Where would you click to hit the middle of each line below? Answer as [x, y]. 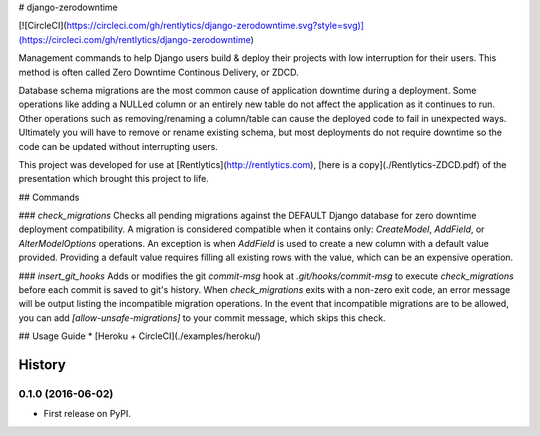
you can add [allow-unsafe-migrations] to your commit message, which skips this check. [202, 317]
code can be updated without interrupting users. [118, 146]
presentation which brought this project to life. [113, 179]
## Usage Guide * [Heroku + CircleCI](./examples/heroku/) [140, 336]
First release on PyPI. [87, 414]
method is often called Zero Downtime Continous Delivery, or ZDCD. [158, 72]
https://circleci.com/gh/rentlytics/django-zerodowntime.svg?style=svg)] [215, 26]
